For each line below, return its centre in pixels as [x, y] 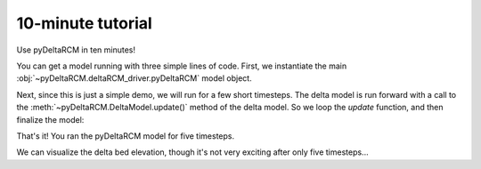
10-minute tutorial [85, 23]
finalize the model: [50, 119]
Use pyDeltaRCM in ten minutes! [76, 50]
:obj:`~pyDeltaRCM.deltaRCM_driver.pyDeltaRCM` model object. [135, 78]
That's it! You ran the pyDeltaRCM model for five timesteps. [126, 136]
